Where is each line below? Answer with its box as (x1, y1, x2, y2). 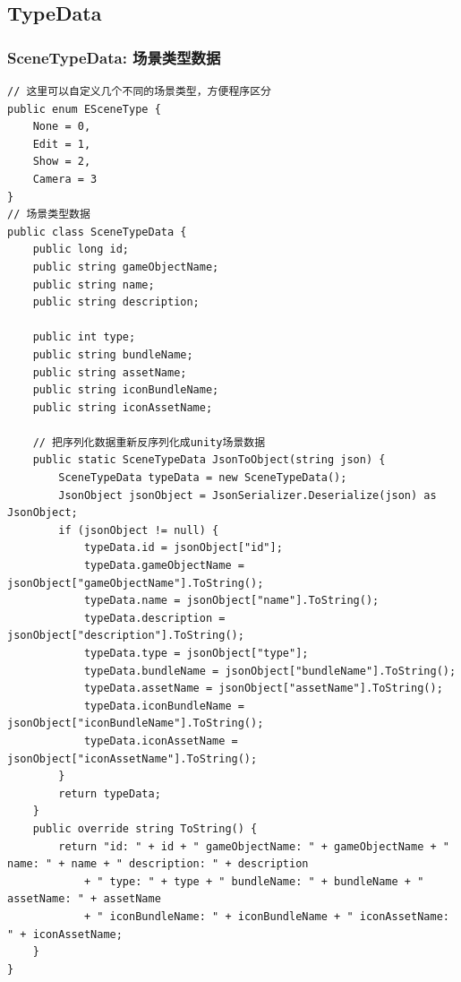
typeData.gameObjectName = (83, 559, 244, 573)
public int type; (32, 331, 136, 344)
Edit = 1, (32, 137, 91, 151)
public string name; (32, 278, 155, 291)
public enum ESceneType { (7, 102, 161, 116)
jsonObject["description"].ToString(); (7, 629, 244, 642)
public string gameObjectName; (32, 260, 219, 273)
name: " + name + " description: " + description (7, 857, 309, 871)
